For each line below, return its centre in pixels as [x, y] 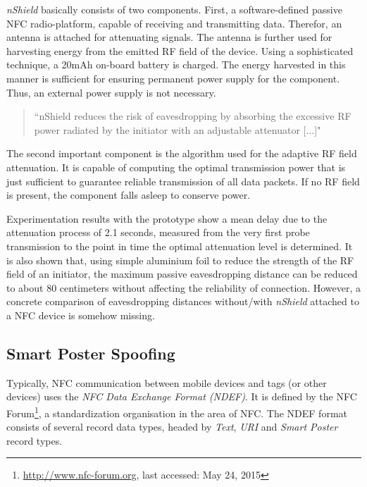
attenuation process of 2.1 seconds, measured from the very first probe [158, 232]
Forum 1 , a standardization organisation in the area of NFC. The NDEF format [177, 412]
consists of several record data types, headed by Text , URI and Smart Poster [172, 427]
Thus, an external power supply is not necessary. [111, 92]
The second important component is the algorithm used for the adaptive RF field [182, 153]
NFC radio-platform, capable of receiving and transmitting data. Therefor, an [174, 23]
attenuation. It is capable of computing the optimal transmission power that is [176, 167]
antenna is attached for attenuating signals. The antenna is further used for [169, 37]
